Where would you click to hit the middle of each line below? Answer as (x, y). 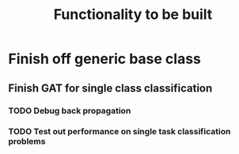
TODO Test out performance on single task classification (119, 132)
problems (27, 141)
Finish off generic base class (105, 59)
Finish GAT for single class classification (110, 88)
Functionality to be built (133, 15)
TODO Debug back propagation (70, 111)
